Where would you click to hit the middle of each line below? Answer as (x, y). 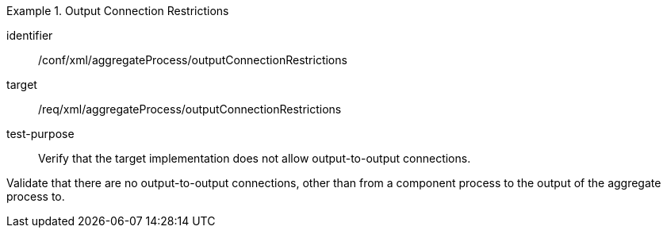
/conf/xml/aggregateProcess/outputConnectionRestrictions (193, 60)
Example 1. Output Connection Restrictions (118, 11)
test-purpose (40, 134)
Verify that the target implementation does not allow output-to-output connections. (255, 158)
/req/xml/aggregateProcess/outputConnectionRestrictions (190, 109)
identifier (30, 35)
